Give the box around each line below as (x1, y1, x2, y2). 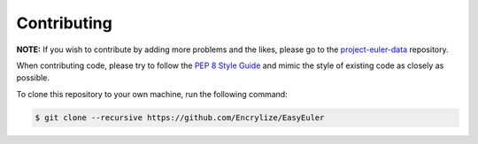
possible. (16, 72, 50, 83)
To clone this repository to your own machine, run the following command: (16, 88, 288, 99)
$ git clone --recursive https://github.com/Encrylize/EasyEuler (35, 112, 325, 123)
